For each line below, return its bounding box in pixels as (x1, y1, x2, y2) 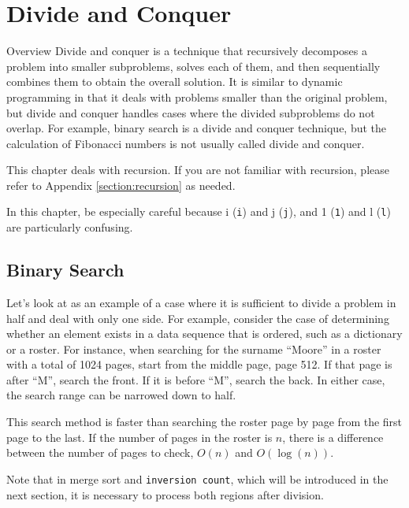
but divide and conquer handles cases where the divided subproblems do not (6, 104, 375, 121)
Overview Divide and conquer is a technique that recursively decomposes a (6, 43, 367, 59)
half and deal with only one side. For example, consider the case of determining (6, 310, 389, 326)
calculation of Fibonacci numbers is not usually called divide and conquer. (6, 135, 365, 151)
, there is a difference (282, 428, 384, 445)
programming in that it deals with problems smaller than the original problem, (6, 88, 388, 105)
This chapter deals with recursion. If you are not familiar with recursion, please (6, 161, 389, 178)
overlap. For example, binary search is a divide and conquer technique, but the (6, 120, 387, 136)
